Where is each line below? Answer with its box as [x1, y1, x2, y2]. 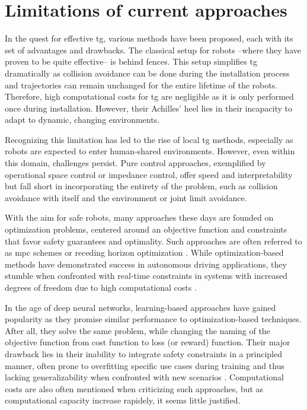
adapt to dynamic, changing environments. [5, 113, 160, 126]
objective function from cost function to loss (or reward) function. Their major [5, 336, 290, 348]
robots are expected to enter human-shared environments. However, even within [5, 145, 295, 157]
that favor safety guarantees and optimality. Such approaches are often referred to [5, 234, 302, 247]
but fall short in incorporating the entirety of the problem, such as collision [5, 180, 278, 192]
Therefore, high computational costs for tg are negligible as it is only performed [5, 90, 294, 103]
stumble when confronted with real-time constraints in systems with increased [5, 269, 288, 282]
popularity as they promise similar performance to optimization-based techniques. [5, 313, 302, 325]
